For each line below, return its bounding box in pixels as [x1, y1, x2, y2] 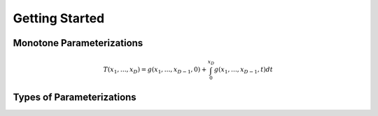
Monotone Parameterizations [13, 37, 143, 49]
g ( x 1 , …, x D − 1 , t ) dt [213, 66, 273, 75]
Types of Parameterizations [13, 91, 136, 103]
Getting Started [13, 10, 105, 26]
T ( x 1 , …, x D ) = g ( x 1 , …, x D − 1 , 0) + [103, 66, 207, 75]
